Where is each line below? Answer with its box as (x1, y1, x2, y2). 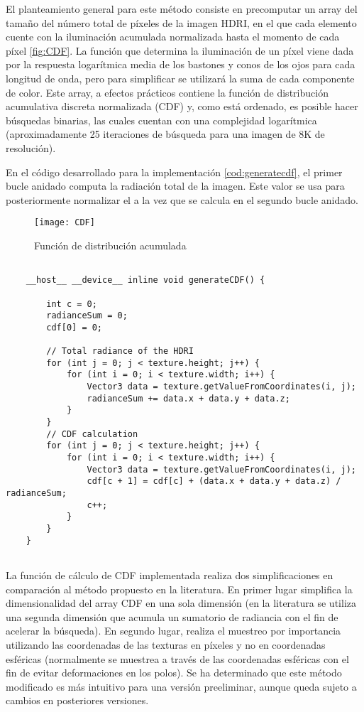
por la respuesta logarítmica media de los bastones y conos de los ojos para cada (6, 57, 355, 72)
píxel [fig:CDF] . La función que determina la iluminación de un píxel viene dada (6, 43, 354, 58)
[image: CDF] (34, 217, 95, 228)
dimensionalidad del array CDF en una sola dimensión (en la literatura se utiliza (6, 595, 356, 610)
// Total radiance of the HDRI (46, 346, 194, 357)
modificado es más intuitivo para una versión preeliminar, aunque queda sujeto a (6, 679, 357, 694)
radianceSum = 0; (46, 311, 128, 321)
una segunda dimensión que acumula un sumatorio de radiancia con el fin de (6, 609, 338, 624)
